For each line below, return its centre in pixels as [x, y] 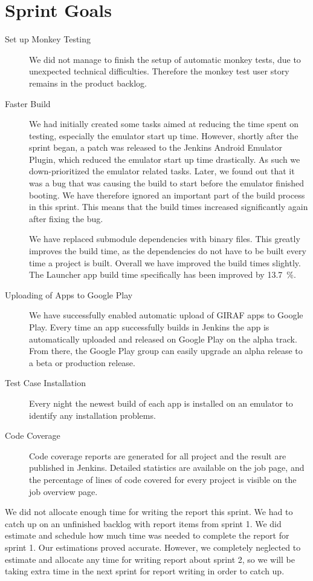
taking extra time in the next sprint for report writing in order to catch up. [145, 571]
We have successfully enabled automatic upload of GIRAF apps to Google [166, 315]
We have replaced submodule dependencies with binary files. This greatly [165, 239]
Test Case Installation [45, 383]
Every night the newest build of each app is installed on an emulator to [161, 403]
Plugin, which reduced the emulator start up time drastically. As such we [165, 159]
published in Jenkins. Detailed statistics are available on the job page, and [167, 468]
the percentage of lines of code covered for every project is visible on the [163, 479]
